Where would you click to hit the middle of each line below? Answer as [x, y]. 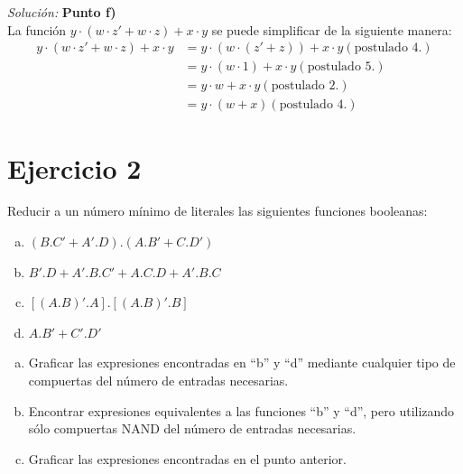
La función [37, 29]
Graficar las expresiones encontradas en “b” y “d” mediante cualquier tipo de [242, 362]
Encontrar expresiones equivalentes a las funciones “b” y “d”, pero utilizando [241, 410]
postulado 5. [341, 67]
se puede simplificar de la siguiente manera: [332, 29]
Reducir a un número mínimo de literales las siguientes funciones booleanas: [218, 211]
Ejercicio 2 [74, 167]
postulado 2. [305, 86]
